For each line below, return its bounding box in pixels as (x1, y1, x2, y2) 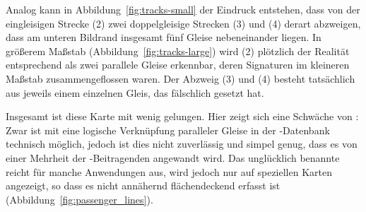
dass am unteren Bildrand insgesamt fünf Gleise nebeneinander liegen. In (6, 30, 321, 45)
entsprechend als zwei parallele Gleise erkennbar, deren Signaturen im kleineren (6, 57, 350, 72)
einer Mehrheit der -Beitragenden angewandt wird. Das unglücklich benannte (6, 150, 340, 165)
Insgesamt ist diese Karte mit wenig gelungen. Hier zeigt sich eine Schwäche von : (6, 109, 359, 124)
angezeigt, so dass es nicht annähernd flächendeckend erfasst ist (6, 178, 281, 193)
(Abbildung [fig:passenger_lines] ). (6, 192, 153, 206)
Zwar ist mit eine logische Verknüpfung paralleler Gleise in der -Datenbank (6, 122, 330, 137)
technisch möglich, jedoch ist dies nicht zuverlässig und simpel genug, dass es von (6, 136, 358, 151)
